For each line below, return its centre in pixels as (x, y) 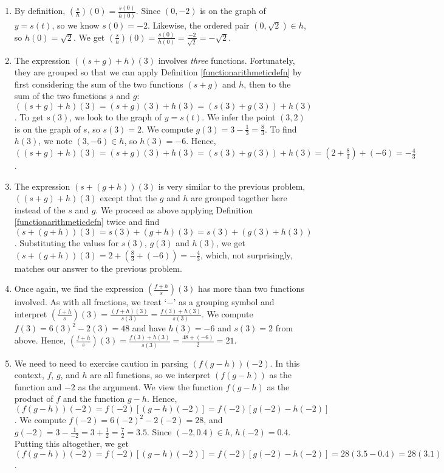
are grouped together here (239, 198)
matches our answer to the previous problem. (98, 268)
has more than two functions (251, 288)
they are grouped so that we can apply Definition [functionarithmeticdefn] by (158, 72)
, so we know (76, 25)
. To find (281, 129)
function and (38, 386)
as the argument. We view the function (150, 386)
